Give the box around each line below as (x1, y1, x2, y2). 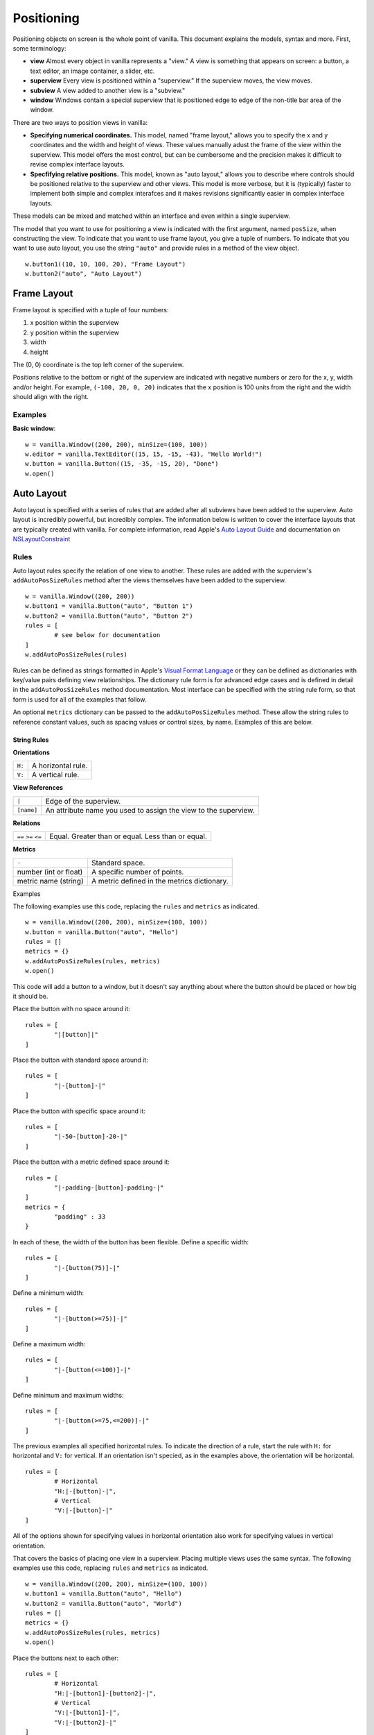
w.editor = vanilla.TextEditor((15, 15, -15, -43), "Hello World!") (25, 450, 262, 458)
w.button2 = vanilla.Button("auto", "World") (25, 1600, 183, 1607)
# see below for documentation (54, 632, 161, 639)
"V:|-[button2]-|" (54, 1718, 117, 1726)
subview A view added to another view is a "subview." (30, 86, 186, 94)
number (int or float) (17, 867, 83, 877)
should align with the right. (12, 393, 89, 401)
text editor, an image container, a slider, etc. (30, 67, 155, 75)
